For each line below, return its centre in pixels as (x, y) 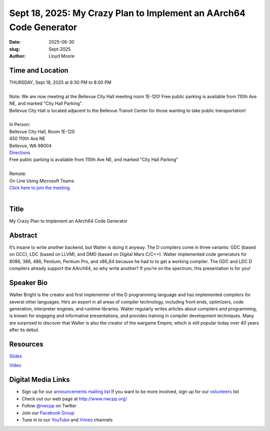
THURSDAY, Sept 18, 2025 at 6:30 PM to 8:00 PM (60, 82)
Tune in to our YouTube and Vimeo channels (67, 419)
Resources (26, 344)
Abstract (23, 235)
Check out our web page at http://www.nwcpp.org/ (74, 398)
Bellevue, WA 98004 (30, 146)
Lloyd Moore (62, 56)
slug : (14, 49)
